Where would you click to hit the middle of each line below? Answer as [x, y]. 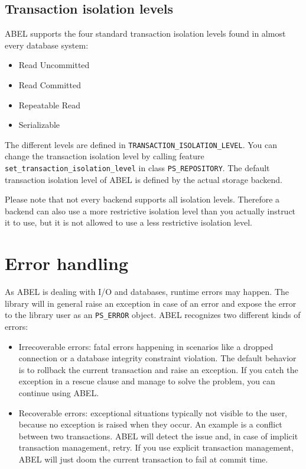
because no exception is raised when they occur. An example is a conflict [150, 424]
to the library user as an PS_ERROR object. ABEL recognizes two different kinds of [153, 315]
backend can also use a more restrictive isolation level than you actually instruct [150, 211]
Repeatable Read [50, 105]
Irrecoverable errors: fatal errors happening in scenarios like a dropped [146, 346]
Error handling [66, 263]
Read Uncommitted [54, 65]
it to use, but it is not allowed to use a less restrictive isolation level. [129, 222]
